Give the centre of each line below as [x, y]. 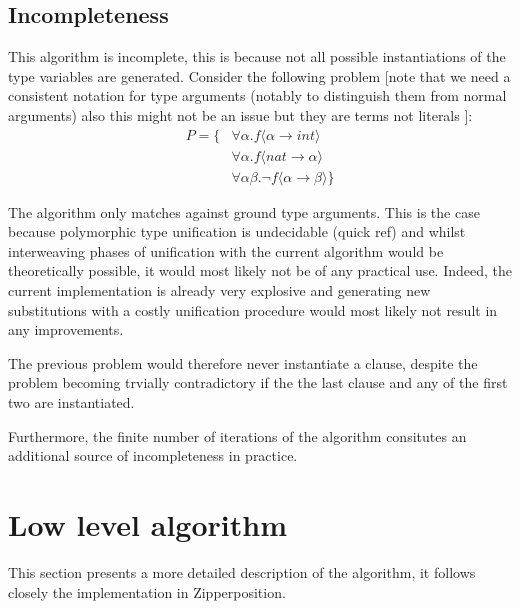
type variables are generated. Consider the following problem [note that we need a [259, 75]
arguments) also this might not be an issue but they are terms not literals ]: [240, 114]
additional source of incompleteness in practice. [153, 455]
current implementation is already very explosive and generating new [219, 290]
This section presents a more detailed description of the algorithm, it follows [242, 571]
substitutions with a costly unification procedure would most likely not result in [253, 309]
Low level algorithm [147, 523]
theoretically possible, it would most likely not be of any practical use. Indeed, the [260, 270]
